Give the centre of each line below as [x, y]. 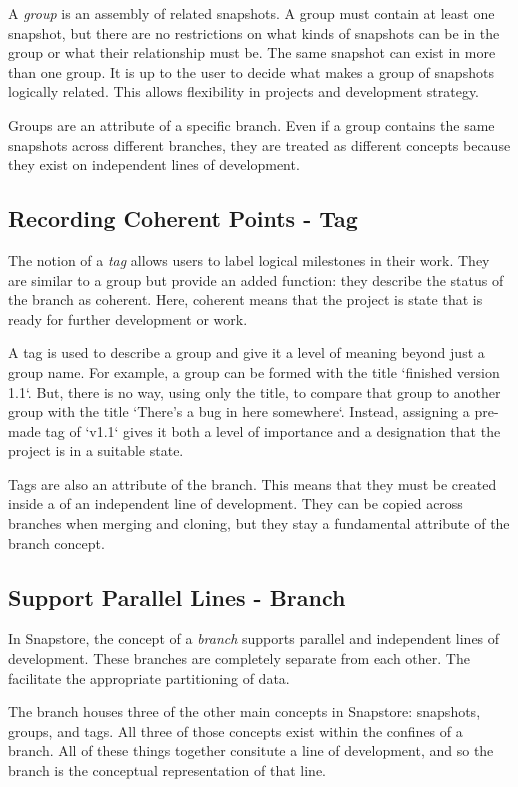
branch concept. [56, 542]
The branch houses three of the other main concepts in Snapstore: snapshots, [244, 711]
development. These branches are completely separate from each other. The [239, 658]
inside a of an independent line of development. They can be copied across [235, 503]
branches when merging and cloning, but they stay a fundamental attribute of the [259, 523]
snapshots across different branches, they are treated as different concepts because [259, 144]
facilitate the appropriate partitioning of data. [149, 677]
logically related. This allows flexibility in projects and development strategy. [244, 91]
